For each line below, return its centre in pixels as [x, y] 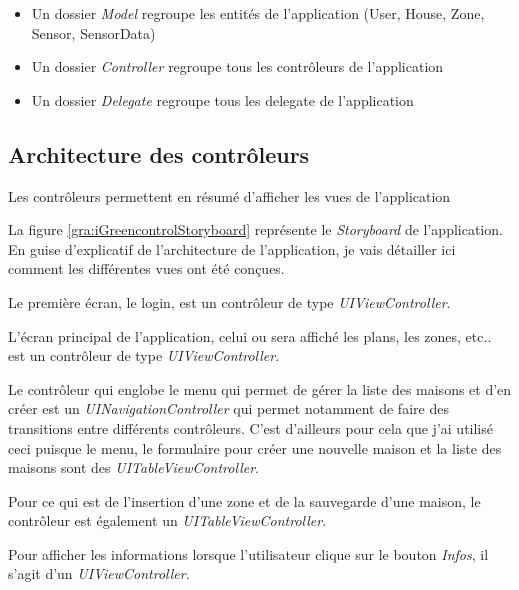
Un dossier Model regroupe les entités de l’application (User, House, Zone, [258, 13]
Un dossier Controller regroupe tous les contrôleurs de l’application [237, 66]
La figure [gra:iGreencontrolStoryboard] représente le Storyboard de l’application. [255, 229]
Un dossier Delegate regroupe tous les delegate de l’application [222, 99]
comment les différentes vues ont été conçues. [146, 268]
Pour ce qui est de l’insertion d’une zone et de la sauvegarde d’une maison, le [244, 500]
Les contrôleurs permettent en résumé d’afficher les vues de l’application [229, 195]
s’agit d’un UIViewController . [99, 573]
